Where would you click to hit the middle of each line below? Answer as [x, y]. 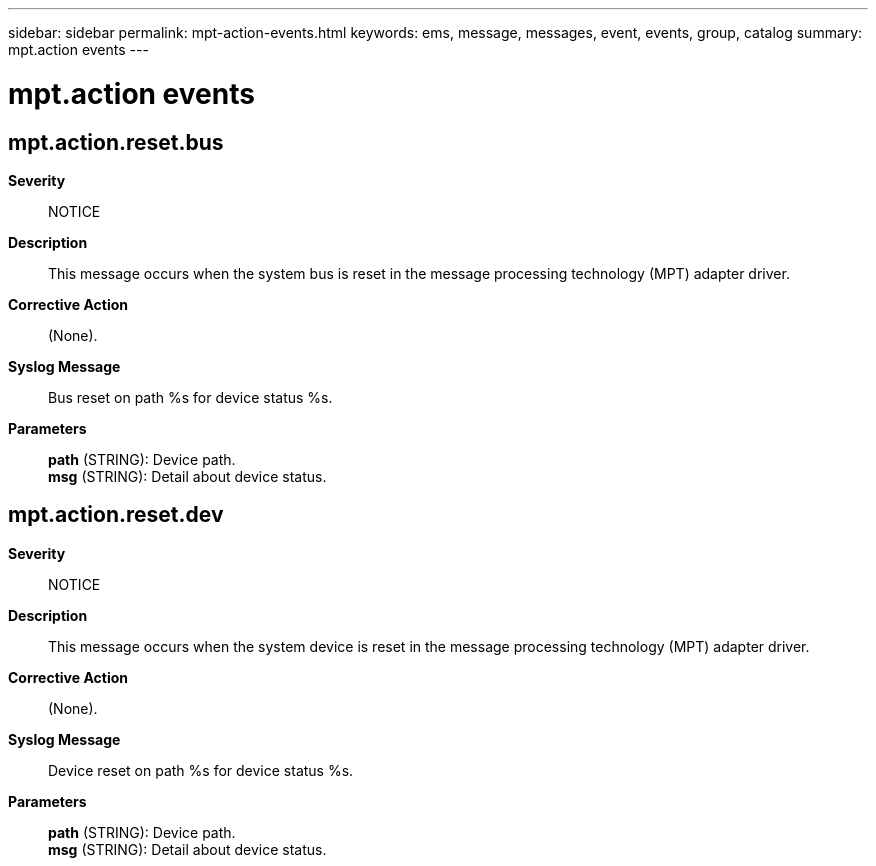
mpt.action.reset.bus [116, 142]
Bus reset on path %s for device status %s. [190, 397]
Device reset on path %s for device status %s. [201, 770]
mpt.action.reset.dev [116, 515]
